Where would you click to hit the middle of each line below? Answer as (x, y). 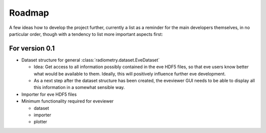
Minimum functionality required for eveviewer (67, 101)
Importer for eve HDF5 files (49, 94)
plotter (40, 122)
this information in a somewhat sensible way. (79, 87)
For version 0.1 (32, 48)
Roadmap (29, 13)
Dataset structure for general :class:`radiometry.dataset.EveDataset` (91, 60)
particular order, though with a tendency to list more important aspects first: (86, 34)
